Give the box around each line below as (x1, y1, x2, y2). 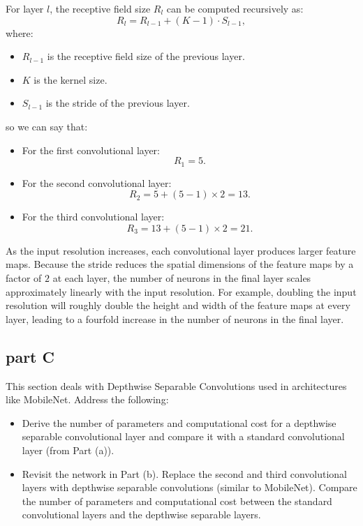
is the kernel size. (34, 72, 108, 87)
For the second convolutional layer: (22, 175, 172, 190)
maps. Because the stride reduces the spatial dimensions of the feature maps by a (6, 257, 354, 271)
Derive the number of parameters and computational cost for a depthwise (22, 415, 336, 430)
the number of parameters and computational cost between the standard (22, 493, 332, 508)
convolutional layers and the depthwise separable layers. (22, 507, 261, 522)
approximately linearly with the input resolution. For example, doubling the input (6, 284, 357, 299)
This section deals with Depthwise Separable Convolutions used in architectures (6, 378, 347, 393)
